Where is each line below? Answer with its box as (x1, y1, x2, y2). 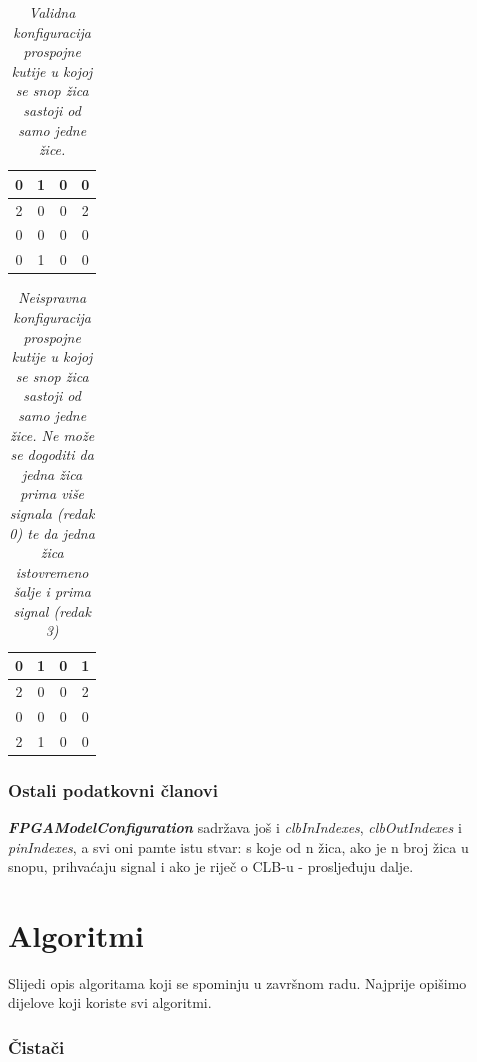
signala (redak (9, 502, 95, 523)
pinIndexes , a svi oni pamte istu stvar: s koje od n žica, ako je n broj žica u (8, 836, 469, 857)
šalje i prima (13, 581, 91, 602)
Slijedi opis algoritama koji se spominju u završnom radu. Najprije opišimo (8, 972, 467, 993)
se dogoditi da (10, 444, 94, 465)
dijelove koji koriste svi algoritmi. (8, 992, 212, 1013)
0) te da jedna (9, 522, 95, 543)
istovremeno (15, 561, 89, 582)
